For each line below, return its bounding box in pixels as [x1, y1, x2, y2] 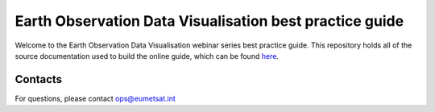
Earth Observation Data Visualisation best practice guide [14, 12, 404, 30]
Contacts [14, 73, 63, 86]
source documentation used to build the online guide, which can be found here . [14, 51, 280, 60]
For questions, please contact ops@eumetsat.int [14, 93, 176, 103]
